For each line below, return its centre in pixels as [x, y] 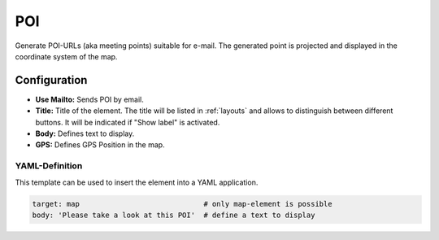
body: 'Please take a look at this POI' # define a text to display [174, 215]
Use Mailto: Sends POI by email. [89, 99]
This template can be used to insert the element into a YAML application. [137, 182]
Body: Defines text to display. [85, 133]
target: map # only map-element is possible [182, 204]
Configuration [51, 80]
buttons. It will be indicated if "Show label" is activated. [128, 122]
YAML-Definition [49, 166]
